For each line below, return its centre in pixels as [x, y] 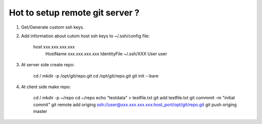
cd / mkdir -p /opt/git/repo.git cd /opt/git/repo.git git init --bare [96, 76]
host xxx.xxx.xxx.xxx [54, 47]
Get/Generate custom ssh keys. [53, 27]
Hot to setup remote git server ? [74, 13]
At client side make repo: [46, 87]
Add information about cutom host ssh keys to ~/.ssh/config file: [85, 36]
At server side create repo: [48, 65]
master [40, 111]
